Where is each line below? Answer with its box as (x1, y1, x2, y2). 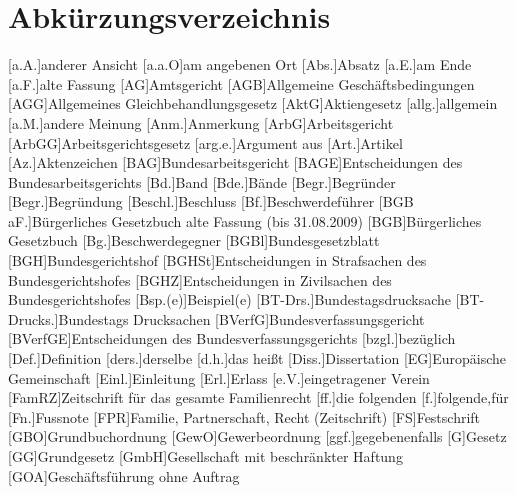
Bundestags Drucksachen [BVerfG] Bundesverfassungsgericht (58, 308, 425, 329)
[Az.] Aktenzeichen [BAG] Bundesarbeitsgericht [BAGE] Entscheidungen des (8, 152, 463, 173)
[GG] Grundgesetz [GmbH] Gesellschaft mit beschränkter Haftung (8, 446, 403, 466)
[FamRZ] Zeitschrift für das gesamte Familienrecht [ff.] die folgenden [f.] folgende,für (8, 387, 509, 408)
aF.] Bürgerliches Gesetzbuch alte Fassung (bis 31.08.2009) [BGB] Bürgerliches (8, 210, 482, 231)
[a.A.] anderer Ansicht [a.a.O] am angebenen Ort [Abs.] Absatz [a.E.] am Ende (8, 54, 472, 75)
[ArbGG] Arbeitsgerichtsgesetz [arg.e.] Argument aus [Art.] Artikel (8, 132, 403, 153)
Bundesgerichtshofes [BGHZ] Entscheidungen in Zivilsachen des (8, 269, 392, 290)
